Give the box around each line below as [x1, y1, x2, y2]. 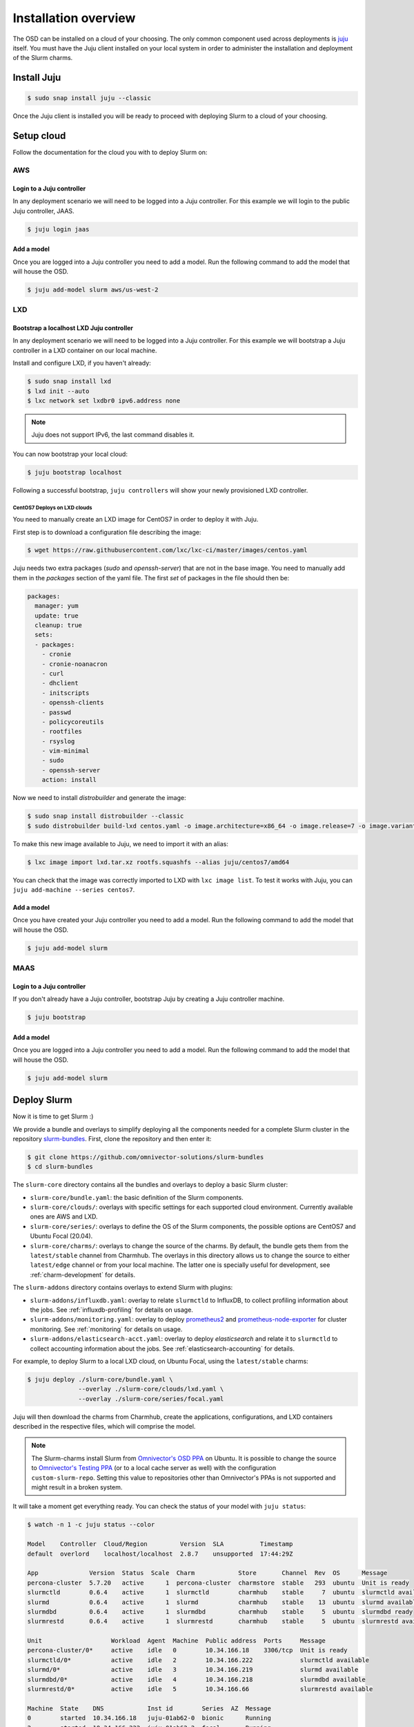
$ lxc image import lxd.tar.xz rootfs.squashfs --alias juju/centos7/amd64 [27, 858, 290, 866]
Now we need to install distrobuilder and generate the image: [12, 794, 186, 802]
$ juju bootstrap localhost [27, 468, 122, 476]
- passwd [41, 708, 72, 716]
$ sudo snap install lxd [27, 377, 112, 385]
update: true [34, 611, 79, 620]
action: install [41, 776, 97, 784]
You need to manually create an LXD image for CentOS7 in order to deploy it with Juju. [12, 515, 259, 524]
